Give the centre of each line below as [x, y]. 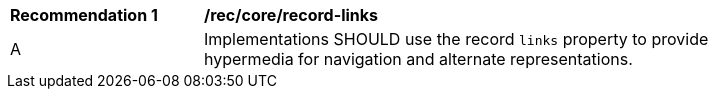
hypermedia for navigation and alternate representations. [418, 59]
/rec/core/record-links [291, 15]
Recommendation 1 [84, 15]
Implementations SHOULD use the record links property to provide [456, 39]
